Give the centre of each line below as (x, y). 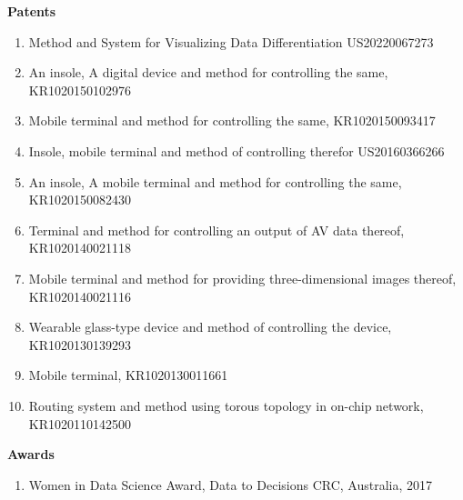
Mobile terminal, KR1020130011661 (128, 375)
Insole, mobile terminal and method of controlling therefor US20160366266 (237, 150)
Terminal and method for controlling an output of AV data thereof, (216, 230)
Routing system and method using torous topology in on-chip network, (226, 405)
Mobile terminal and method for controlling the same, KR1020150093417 (232, 120)
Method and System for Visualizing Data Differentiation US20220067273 (231, 41)
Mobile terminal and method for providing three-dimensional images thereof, (242, 278)
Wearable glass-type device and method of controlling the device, (210, 327)
